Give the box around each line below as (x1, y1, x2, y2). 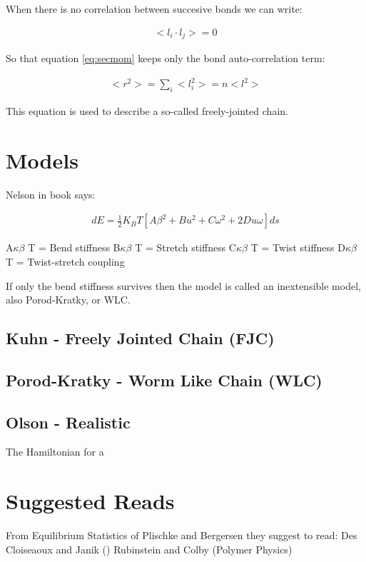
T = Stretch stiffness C (135, 240, 236, 255)
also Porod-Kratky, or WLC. (6, 292, 131, 307)
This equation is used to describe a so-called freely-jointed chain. (6, 104, 288, 118)
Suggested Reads (6, 486, 175, 516)
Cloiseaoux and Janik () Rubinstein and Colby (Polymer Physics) (6, 541, 293, 556)
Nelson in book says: (6, 186, 96, 201)
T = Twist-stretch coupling (6, 254, 125, 269)
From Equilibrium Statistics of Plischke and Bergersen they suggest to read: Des (6, 528, 357, 543)
